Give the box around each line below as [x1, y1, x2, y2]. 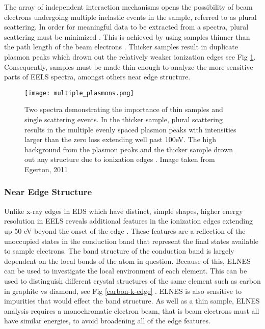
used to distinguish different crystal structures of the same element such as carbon [4, 275, 261, 286]
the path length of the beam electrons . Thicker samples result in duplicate [4, 41, 238, 52]
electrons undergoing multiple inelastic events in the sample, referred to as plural [4, 11, 257, 22]
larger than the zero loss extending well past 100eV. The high [24, 134, 216, 145]
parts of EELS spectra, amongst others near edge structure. [4, 71, 191, 82]
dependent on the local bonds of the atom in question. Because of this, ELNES [4, 255, 251, 266]
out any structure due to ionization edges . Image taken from [24, 154, 215, 164]
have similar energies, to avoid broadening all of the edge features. [4, 315, 210, 326]
